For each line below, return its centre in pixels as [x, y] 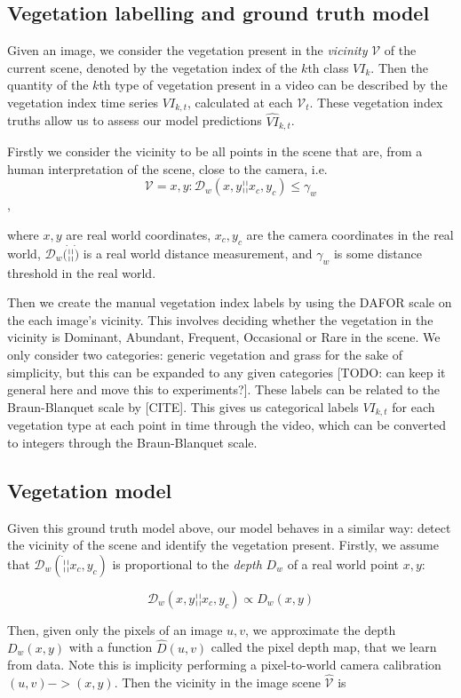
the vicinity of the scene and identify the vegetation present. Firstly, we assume [223, 545]
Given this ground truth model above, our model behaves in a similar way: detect [229, 527]
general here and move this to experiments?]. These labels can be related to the [223, 389]
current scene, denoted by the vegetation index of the [152, 67]
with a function [111, 647]
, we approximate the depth [321, 629]
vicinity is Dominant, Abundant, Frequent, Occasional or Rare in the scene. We [224, 337]
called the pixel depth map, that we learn [324, 647]
